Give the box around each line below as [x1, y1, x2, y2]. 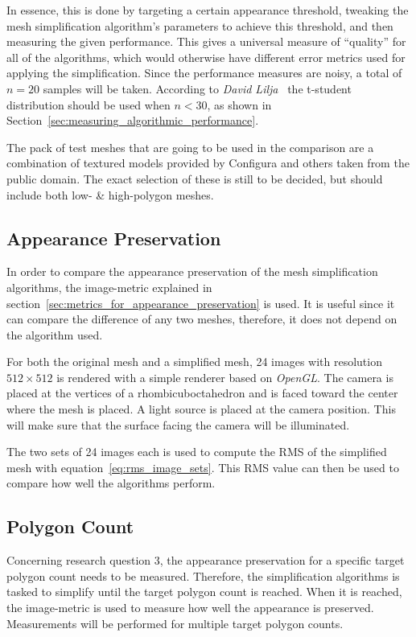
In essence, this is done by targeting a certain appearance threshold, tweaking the [6, 2, 409, 18]
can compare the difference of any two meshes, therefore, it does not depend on [6, 310, 397, 327]
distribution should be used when [6, 96, 171, 113]
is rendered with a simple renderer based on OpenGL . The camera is [56, 368, 393, 385]
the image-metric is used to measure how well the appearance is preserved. [6, 599, 374, 616]
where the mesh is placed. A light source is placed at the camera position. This [6, 401, 396, 417]
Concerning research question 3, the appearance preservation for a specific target [6, 552, 405, 569]
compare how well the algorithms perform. [6, 475, 216, 491]
